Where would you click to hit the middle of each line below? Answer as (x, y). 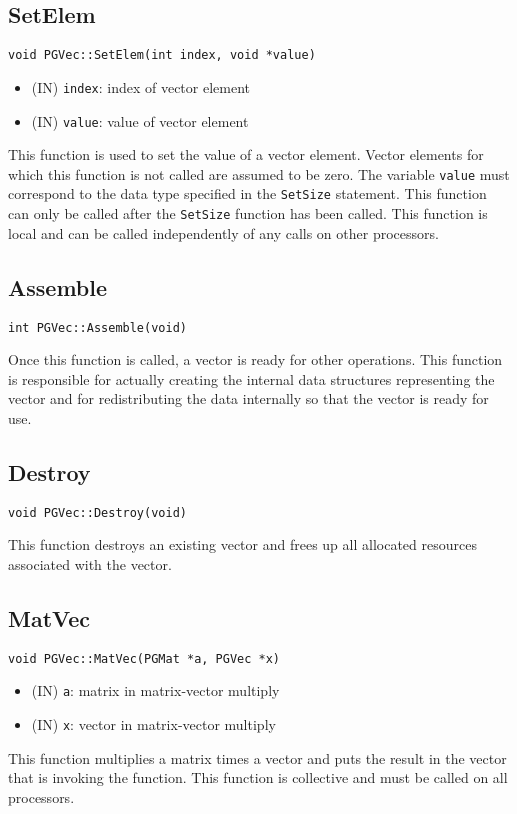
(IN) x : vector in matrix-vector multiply (153, 724)
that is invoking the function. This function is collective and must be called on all (258, 777)
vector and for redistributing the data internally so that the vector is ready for (248, 398)
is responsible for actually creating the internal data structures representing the (251, 378)
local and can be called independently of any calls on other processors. (223, 232)
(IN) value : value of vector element (140, 120)
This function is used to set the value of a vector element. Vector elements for (246, 154)
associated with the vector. (90, 564)
